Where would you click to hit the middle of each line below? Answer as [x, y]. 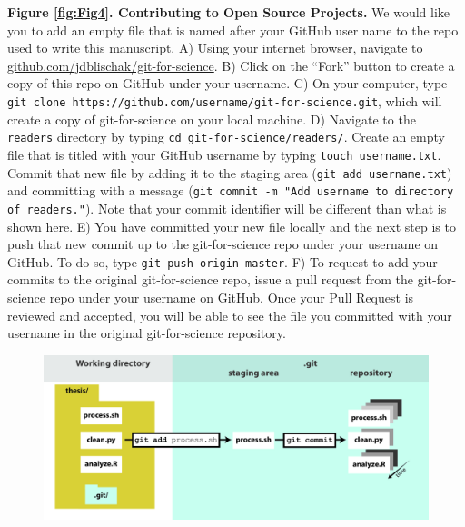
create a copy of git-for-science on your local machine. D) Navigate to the [212, 119]
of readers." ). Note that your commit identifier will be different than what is [227, 208]
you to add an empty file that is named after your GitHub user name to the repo [233, 30]
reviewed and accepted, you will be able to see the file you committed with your [230, 315]
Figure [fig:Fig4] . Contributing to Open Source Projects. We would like [229, 12]
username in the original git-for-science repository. [147, 333]
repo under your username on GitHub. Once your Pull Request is [232, 297]
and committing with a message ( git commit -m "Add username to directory [231, 190]
